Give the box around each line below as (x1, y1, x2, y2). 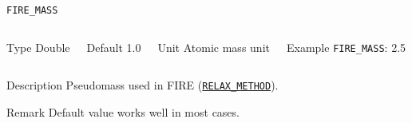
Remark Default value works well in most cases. (6, 103, 240, 120)
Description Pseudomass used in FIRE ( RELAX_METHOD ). (6, 77, 279, 93)
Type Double (6, 38, 70, 55)
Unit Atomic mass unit (157, 38, 270, 55)
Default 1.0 (86, 38, 141, 55)
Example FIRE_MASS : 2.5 (286, 38, 406, 55)
